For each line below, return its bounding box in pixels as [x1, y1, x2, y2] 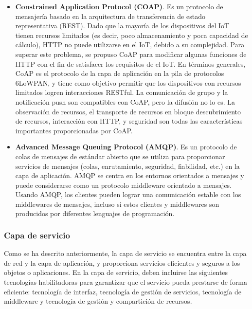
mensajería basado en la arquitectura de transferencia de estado [15, 11, 205, 21]
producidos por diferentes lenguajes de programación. [15, 208, 175, 218]
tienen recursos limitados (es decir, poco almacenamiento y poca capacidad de [15, 30, 248, 40]
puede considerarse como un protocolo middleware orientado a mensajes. [15, 180, 232, 190]
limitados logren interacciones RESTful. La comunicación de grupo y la [15, 87, 228, 97]
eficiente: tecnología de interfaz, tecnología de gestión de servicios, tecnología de [4, 286, 241, 296]
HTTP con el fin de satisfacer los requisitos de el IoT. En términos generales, [15, 58, 246, 69]
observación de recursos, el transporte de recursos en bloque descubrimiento [15, 106, 241, 116]
